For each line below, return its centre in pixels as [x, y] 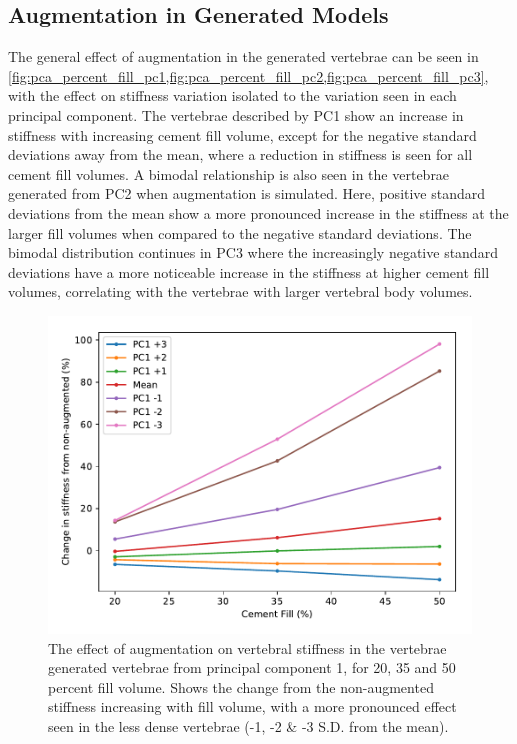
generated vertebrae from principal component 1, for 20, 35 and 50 [252, 667]
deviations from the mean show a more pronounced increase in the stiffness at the [258, 212]
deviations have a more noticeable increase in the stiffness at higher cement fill [249, 271]
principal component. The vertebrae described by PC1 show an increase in [236, 114]
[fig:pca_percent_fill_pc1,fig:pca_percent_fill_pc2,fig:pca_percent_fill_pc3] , [248, 75]
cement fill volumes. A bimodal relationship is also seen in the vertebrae [229, 173]
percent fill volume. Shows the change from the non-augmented [241, 686]
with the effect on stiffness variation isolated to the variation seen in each [232, 95]
